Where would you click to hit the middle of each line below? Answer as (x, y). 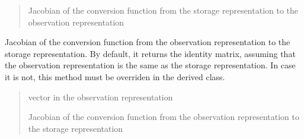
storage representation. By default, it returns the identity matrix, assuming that (150, 53)
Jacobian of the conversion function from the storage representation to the (163, 10)
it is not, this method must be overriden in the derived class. (115, 76)
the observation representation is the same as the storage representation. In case (150, 65)
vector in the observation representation (100, 97)
